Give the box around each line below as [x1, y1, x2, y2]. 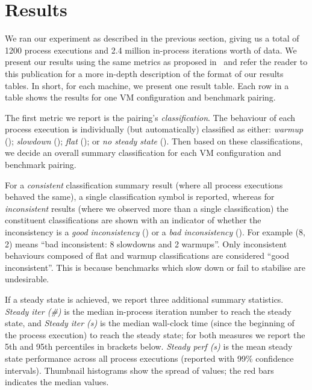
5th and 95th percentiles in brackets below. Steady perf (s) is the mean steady [5, 340, 293, 353]
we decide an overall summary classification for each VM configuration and [5, 146, 281, 159]
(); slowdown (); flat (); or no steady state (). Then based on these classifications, [5, 134, 303, 147]
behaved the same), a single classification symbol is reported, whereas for [5, 190, 275, 203]
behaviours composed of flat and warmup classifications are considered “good [5, 249, 289, 262]
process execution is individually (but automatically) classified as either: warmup [5, 123, 304, 135]
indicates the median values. [5, 376, 109, 388]
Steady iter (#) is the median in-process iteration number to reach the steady [5, 305, 292, 317]
